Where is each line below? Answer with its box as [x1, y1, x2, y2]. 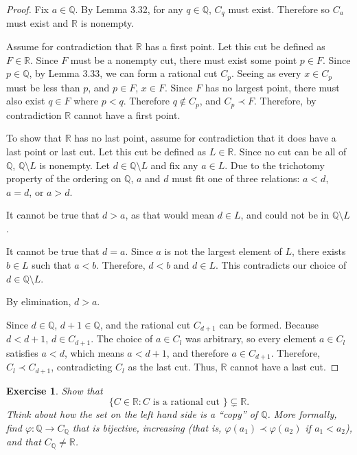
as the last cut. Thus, [128, 359, 218, 374]
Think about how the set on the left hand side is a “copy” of [6, 407, 258, 421]
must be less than [6, 80, 80, 94]
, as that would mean [125, 208, 214, 222]
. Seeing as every [231, 66, 301, 80]
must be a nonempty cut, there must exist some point [70, 52, 297, 67]
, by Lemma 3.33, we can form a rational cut [29, 66, 218, 80]
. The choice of [91, 331, 153, 346]
